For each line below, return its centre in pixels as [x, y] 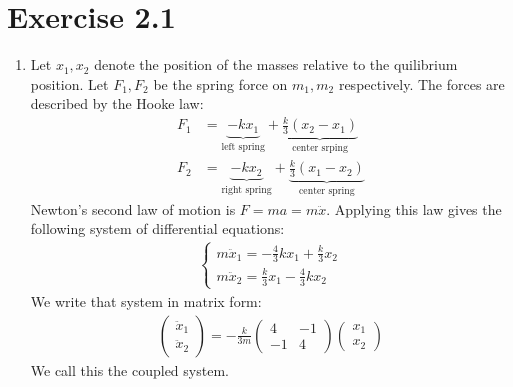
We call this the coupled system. [129, 369]
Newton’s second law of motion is [133, 208]
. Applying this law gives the [414, 208]
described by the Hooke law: [117, 103]
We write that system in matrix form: [146, 301]
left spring [243, 146]
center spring [327, 190]
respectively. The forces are [421, 83]
